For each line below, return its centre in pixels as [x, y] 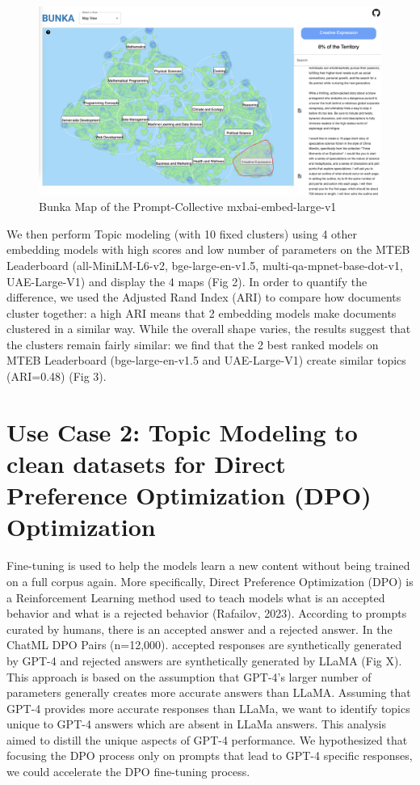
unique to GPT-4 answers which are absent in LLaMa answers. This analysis [196, 724]
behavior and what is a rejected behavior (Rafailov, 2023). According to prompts [207, 613]
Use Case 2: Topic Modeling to [182, 431]
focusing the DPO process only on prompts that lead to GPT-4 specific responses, [210, 755]
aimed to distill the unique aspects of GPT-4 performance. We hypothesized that [207, 739]
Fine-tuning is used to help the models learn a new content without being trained [208, 566]
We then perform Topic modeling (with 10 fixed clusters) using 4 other [182, 233]
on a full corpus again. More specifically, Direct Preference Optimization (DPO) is [210, 581]
